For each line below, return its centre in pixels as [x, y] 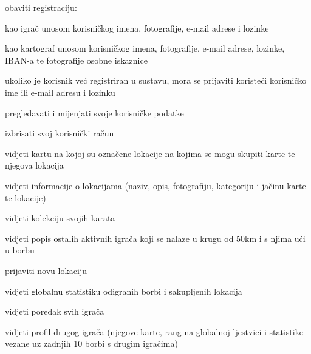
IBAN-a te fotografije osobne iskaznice [76, 60]
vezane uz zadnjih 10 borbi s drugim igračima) [91, 343]
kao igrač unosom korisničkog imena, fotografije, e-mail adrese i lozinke [137, 28]
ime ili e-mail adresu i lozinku [60, 92]
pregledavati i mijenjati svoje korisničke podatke [94, 112]
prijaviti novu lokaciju [46, 270]
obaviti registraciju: [41, 7]
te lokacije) [26, 197]
